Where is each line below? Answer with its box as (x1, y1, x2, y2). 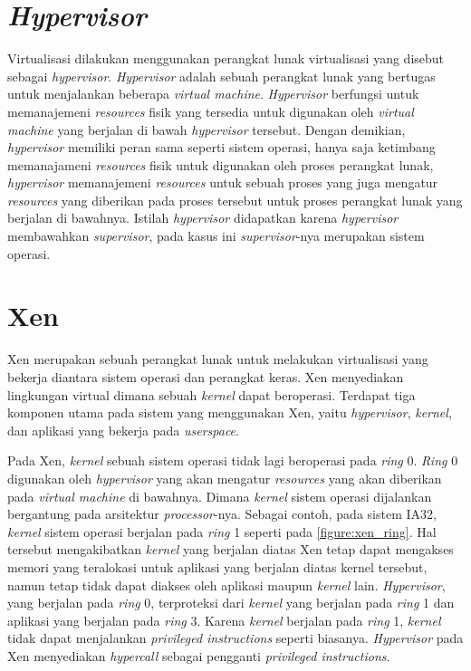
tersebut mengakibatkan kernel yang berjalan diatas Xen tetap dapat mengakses (7, 540, 454, 559)
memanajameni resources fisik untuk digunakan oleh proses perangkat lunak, (7, 155, 434, 174)
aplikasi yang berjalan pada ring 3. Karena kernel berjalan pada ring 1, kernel (7, 610, 441, 629)
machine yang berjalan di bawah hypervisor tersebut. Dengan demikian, (7, 120, 406, 139)
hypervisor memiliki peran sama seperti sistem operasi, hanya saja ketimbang (7, 138, 436, 157)
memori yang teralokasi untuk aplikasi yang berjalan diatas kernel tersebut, (7, 557, 428, 576)
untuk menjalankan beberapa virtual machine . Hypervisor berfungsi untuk (7, 84, 419, 103)
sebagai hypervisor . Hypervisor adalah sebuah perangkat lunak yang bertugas (7, 66, 436, 85)
